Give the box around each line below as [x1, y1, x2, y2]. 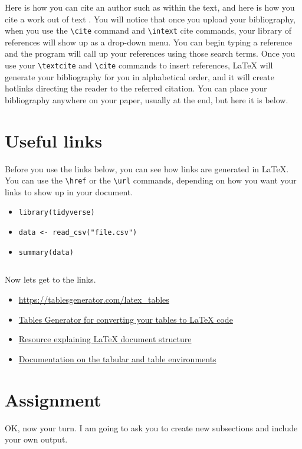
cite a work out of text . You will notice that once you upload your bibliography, [5, 12, 296, 25]
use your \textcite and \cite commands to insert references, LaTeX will [5, 59, 273, 71]
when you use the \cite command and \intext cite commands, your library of [5, 24, 291, 37]
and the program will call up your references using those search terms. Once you [5, 47, 296, 60]
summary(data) [18, 248, 74, 257]
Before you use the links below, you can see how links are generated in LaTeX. [5, 162, 289, 175]
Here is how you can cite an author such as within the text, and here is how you [5, 1, 295, 13]
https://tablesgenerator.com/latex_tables [18, 293, 169, 305]
